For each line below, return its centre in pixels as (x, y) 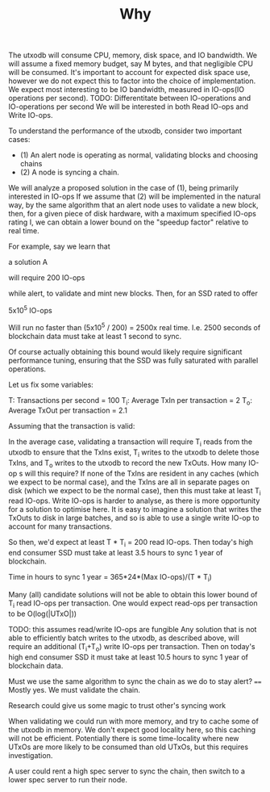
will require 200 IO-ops (47, 278)
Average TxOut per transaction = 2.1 (68, 411)
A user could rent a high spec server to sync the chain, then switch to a (127, 771)
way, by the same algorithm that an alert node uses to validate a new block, (133, 205)
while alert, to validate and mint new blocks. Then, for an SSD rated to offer (133, 293)
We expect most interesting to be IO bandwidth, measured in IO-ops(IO (127, 90)
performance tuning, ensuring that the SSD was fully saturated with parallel (133, 360)
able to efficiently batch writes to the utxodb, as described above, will (124, 638)
